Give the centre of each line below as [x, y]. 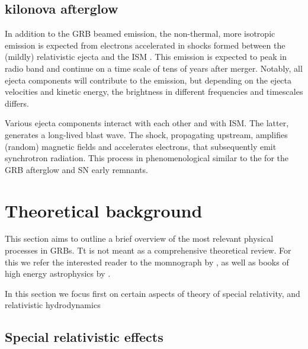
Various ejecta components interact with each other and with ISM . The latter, [147, 123]
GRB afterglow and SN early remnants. [76, 169]
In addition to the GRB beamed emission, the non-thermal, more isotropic [140, 33]
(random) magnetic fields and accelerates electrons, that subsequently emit [141, 146]
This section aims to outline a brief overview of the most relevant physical [139, 238]
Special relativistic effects [84, 337]
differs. [17, 103]
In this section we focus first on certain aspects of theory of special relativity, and [153, 293]
